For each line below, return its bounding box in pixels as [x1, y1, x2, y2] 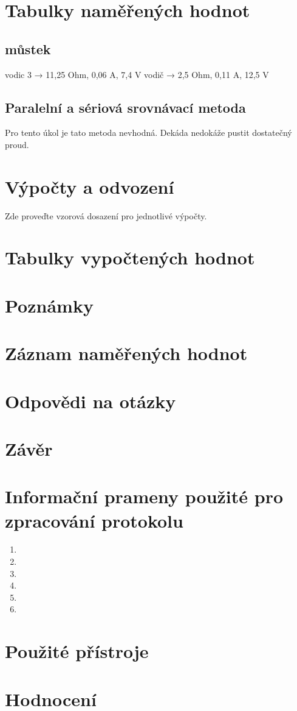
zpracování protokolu [5, 508, 183, 532]
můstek [5, 39, 51, 58]
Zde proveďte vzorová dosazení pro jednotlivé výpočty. [5, 209, 207, 222]
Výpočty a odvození [5, 174, 174, 199]
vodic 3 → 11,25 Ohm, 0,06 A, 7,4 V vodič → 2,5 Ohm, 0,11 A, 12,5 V [5, 68, 269, 80]
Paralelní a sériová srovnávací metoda [5, 97, 246, 116]
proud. [5, 138, 29, 150]
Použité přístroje [5, 638, 149, 663]
